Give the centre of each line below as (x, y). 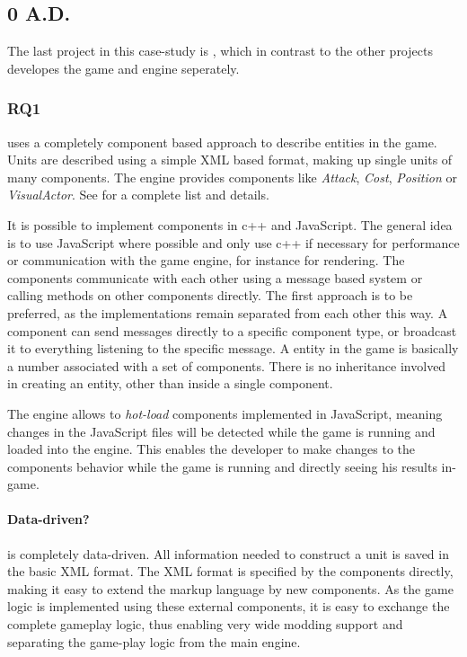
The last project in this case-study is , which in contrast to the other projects (220, 51)
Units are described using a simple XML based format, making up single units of (230, 160)
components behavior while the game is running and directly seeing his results (222, 466)
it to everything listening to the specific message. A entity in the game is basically (233, 348)
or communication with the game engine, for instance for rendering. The (206, 260)
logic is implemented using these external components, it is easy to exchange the (229, 606)
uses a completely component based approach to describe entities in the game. (222, 142)
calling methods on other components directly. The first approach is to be (210, 295)
